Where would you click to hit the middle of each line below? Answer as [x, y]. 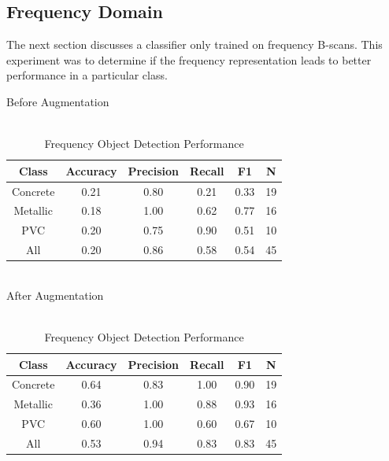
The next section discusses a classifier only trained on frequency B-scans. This [194, 44]
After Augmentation [55, 295]
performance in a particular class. [87, 75]
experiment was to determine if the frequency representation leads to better [189, 59]
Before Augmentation [58, 101]
